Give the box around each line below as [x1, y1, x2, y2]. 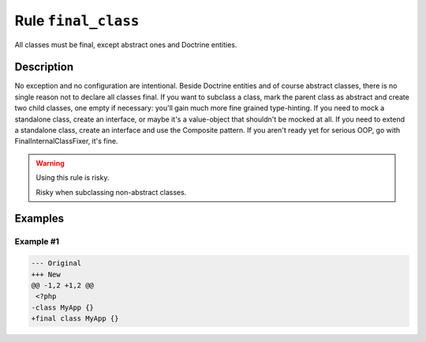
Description [14, 60, 74, 74]
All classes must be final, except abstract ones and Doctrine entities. [14, 39, 237, 49]
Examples [14, 212, 65, 225]
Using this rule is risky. [35, 173, 110, 182]
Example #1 [14, 236, 59, 247]
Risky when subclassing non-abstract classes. [35, 187, 187, 197]
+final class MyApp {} [31, 314, 119, 323]
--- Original [31, 259, 82, 268]
